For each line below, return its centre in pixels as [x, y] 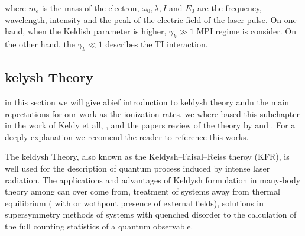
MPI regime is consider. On [246, 31]
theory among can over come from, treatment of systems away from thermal [142, 191]
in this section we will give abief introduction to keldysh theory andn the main [147, 101]
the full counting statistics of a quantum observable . [99, 226]
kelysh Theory [49, 77]
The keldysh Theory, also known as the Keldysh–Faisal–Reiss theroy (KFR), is [147, 156]
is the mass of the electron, [90, 8]
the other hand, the [40, 43]
